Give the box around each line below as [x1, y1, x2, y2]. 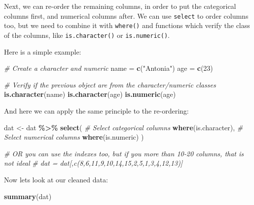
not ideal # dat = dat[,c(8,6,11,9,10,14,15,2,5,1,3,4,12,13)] [4, 158, 183, 168]
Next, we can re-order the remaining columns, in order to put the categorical [4, 1, 236, 11]
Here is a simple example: [4, 46, 81, 57]
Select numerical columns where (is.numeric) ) [4, 132, 144, 142]
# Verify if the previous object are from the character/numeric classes [4, 79, 216, 89]
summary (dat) [4, 191, 52, 201]
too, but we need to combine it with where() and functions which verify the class [4, 20, 250, 30]
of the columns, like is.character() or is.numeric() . [4, 29, 170, 40]
